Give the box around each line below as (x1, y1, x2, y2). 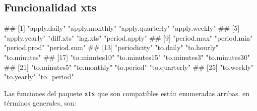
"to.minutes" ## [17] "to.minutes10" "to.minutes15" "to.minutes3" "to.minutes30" (4, 52, 250, 62)
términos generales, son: (4, 98, 76, 108)
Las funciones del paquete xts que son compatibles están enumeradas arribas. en (4, 88, 250, 98)
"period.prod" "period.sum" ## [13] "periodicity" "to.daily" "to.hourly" (4, 42, 218, 53)
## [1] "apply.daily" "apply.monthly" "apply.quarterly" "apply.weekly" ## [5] (4, 23, 240, 33)
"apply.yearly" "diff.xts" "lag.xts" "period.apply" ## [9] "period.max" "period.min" (4, 32, 253, 43)
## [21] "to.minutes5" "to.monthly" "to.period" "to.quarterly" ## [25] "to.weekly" (4, 61, 254, 72)
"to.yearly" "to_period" (4, 71, 74, 82)
